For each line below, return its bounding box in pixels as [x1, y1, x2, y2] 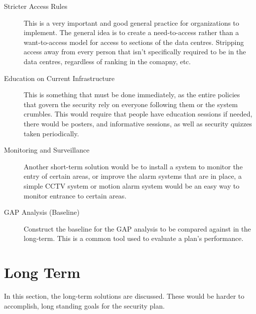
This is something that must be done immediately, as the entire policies [24, 89, 240, 100]
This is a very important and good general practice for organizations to [24, 17, 239, 28]
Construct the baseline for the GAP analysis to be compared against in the [24, 223, 251, 234]
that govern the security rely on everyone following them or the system [24, 99, 238, 109]
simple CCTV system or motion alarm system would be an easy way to [24, 180, 240, 191]
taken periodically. [24, 128, 79, 138]
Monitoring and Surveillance [4, 145, 90, 155]
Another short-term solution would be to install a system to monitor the [24, 161, 243, 171]
